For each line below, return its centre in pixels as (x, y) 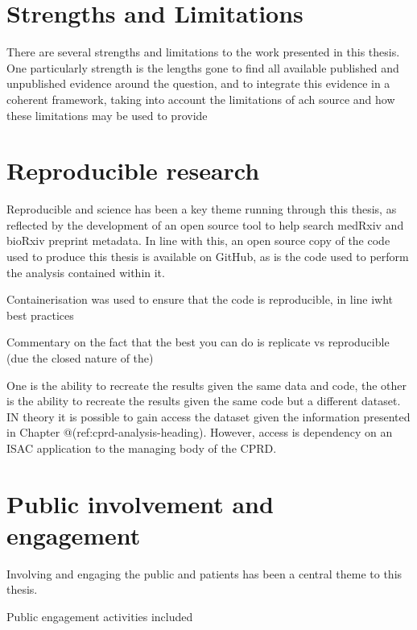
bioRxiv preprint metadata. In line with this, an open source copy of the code (198, 240)
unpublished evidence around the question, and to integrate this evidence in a (198, 83)
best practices (40, 315)
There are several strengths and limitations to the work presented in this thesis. (203, 52)
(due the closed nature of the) (80, 357)
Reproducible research (133, 170)
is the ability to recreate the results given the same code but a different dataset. (204, 401)
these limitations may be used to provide (107, 115)
